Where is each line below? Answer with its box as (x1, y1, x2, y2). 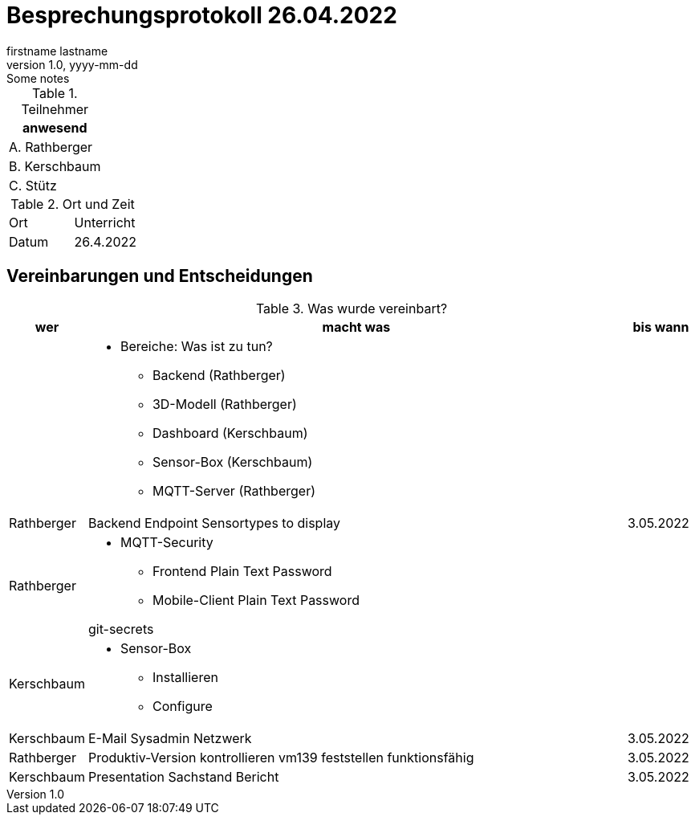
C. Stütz (9, 177, 57, 194)
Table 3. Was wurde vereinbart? (255, 300, 448, 317)
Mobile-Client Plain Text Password (152, 591, 360, 608)
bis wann (632, 318, 689, 335)
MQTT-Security (120, 533, 213, 550)
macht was (322, 318, 391, 335)
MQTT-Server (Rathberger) (152, 482, 315, 499)
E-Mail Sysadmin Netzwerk (87, 729, 252, 746)
